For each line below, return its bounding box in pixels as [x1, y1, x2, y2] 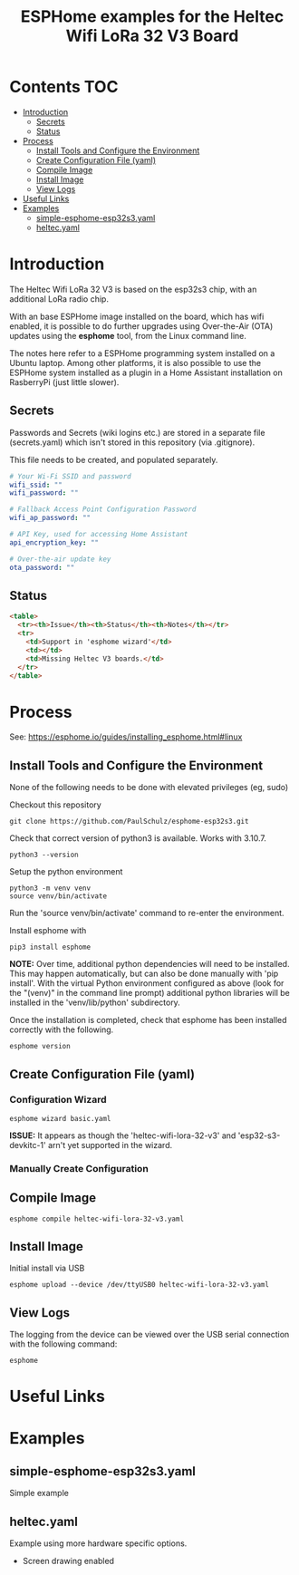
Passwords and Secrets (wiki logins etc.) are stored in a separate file [9, 427, 265, 438]
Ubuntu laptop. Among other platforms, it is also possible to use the [9, 357, 261, 368]
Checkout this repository [9, 799, 101, 810]
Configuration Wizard [9, 1094, 107, 1106]
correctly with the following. [9, 1024, 114, 1035]
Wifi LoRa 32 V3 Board [65, 25, 239, 46]
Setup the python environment [9, 866, 123, 877]
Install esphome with [9, 925, 87, 936]
